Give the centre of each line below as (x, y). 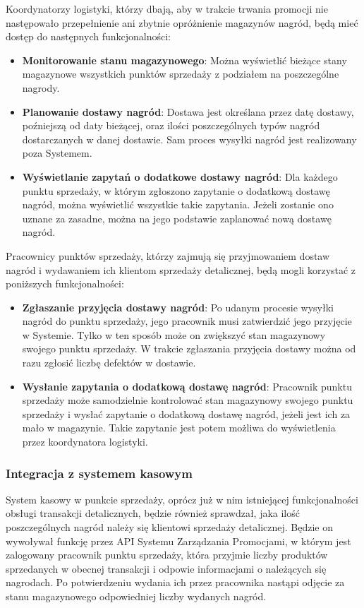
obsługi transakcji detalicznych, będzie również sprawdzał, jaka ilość (153, 513)
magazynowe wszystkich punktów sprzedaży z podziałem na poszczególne (181, 74)
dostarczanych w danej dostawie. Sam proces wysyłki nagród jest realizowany (189, 139)
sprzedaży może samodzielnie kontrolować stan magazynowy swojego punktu (188, 400)
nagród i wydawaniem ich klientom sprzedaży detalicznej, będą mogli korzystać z (181, 269)
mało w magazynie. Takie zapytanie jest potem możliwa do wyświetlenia (179, 428)
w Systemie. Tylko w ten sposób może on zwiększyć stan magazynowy (174, 334)
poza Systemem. (57, 153)
